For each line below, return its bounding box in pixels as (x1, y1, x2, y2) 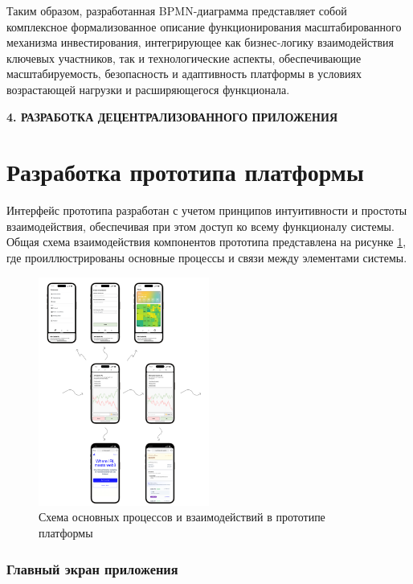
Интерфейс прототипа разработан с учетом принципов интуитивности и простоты (6, 202, 407, 219)
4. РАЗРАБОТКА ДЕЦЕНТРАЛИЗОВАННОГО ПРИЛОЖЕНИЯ (6, 108, 337, 125)
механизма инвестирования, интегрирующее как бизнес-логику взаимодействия (6, 34, 394, 51)
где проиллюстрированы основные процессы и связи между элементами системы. (6, 249, 407, 266)
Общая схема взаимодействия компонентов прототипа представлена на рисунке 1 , (6, 233, 407, 250)
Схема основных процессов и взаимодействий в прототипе (39, 508, 325, 525)
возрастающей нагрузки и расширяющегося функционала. (6, 80, 290, 97)
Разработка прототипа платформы (6, 155, 364, 188)
